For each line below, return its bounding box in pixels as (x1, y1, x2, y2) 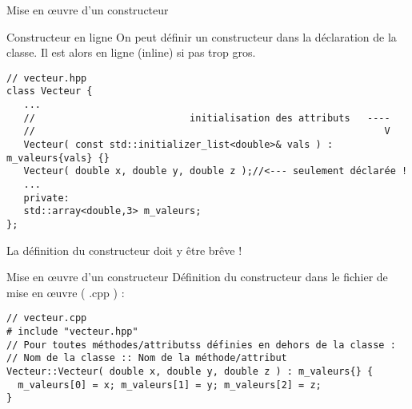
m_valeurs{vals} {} (6, 152, 110, 164)
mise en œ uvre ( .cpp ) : (6, 284, 125, 300)
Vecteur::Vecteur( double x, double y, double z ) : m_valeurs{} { (6, 366, 374, 378)
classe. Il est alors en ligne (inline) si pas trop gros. (6, 44, 256, 61)
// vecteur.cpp (6, 312, 87, 324)
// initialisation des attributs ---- (23, 112, 390, 124)
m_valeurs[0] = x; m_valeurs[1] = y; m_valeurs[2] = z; (18, 379, 322, 391)
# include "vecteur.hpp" (6, 326, 138, 338)
